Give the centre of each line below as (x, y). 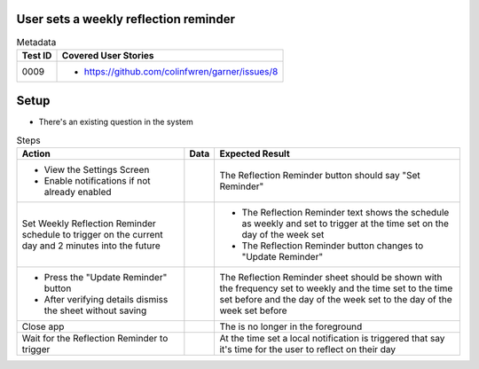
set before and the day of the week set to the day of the (336, 300)
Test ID (37, 55)
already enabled (78, 192)
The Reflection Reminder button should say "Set (320, 176)
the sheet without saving (95, 310)
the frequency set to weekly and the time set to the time (336, 288)
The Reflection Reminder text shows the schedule (346, 213)
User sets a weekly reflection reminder (126, 19)
